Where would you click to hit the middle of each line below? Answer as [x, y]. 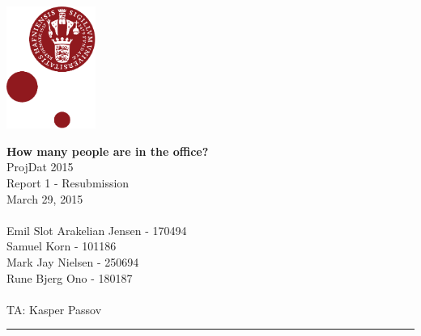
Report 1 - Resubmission [68, 182]
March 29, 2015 [45, 198]
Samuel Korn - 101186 [62, 246]
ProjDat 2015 [40, 167]
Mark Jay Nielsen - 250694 [73, 261]
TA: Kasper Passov [54, 309]
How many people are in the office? [108, 151]
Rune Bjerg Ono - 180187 [70, 277]
